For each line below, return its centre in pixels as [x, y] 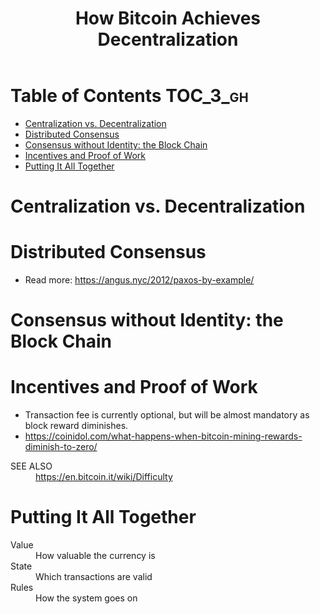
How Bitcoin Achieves [168, 18]
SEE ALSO [31, 466]
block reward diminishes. [76, 426]
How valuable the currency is [95, 556]
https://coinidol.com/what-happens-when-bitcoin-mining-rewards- [163, 436]
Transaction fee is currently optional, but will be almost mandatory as [167, 415]
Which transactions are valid [94, 577]
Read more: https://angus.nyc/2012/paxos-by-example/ [139, 280]
